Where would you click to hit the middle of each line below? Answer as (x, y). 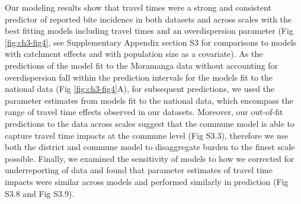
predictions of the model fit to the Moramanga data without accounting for (142, 65)
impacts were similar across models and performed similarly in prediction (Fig (147, 181)
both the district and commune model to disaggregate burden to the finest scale (150, 147)
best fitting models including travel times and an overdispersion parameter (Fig (149, 31)
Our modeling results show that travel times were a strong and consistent (138, 7)
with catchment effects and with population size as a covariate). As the (134, 54)
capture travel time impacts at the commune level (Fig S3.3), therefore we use (147, 135)
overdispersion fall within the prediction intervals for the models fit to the (139, 77)
